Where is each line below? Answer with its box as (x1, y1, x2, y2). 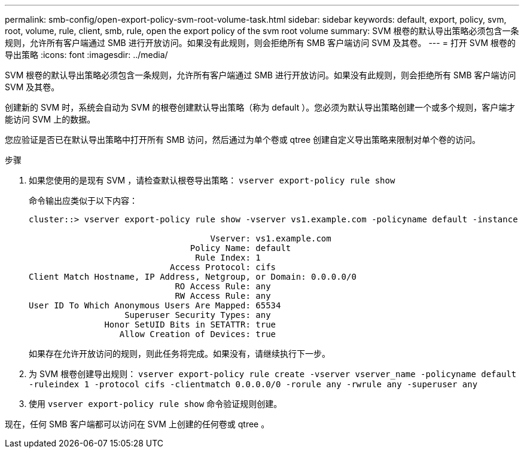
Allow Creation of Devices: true (119, 329, 276, 339)
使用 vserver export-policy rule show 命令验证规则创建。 (29, 399, 282, 409)
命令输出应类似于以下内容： (29, 195, 138, 206)
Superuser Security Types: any (124, 310, 271, 320)
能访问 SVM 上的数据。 (5, 114, 96, 124)
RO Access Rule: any (175, 281, 271, 291)
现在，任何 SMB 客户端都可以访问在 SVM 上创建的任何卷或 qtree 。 (5, 419, 270, 429)
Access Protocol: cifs (170, 262, 276, 272)
